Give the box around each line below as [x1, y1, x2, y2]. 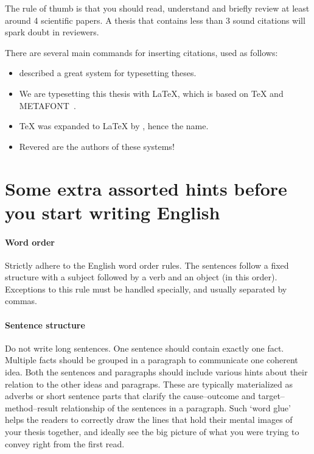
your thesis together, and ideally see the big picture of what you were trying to [5, 425, 299, 438]
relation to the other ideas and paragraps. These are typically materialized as [5, 377, 293, 390]
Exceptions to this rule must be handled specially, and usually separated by [5, 282, 287, 295]
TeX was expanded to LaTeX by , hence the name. [19, 119, 209, 132]
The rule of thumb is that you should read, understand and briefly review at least [5, 2, 310, 14]
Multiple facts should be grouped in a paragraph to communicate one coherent [5, 353, 298, 366]
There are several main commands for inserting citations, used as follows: [5, 46, 278, 59]
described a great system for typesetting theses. [19, 66, 197, 79]
